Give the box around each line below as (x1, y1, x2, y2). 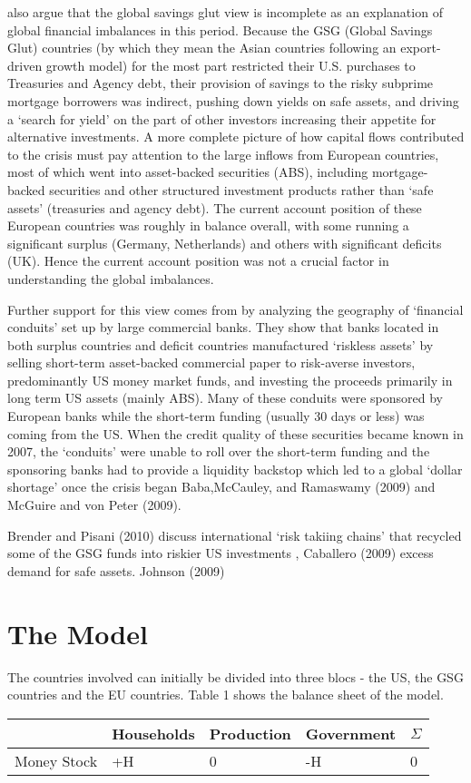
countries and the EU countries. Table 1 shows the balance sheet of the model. (7, 685, 444, 704)
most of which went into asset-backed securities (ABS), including (7, 162, 368, 181)
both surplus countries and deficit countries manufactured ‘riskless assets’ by (7, 335, 434, 354)
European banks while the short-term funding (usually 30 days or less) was (7, 406, 425, 426)
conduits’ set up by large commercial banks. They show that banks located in (7, 318, 439, 337)
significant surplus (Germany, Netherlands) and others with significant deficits (7, 233, 442, 252)
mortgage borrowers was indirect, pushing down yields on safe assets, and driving (7, 91, 459, 110)
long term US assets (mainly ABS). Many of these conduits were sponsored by (7, 388, 443, 407)
